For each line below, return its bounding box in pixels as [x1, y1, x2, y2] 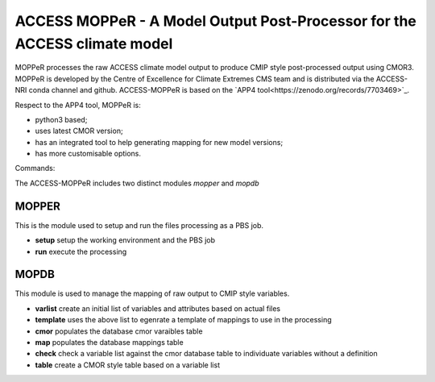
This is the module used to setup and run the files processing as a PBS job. [14, 220, 264, 230]
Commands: [14, 164, 56, 173]
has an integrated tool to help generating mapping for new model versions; [35, 137, 284, 147]
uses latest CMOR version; [35, 126, 124, 136]
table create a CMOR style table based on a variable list [35, 359, 221, 370]
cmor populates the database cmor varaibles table [35, 326, 203, 336]
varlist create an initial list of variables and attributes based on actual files [35, 303, 281, 313]
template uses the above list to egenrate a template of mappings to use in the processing [35, 315, 332, 325]
